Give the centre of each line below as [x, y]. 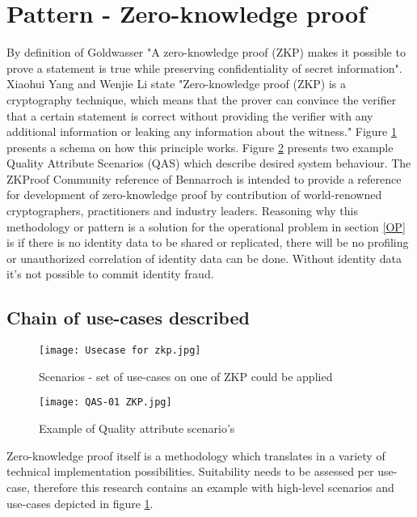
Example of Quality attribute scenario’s [137, 428]
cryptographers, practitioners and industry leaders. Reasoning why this [182, 211]
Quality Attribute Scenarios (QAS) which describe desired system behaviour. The [209, 163]
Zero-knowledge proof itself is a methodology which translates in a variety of [196, 455]
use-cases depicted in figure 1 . [80, 503]
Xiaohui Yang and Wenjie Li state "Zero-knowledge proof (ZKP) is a [177, 84]
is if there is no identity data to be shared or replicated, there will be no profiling [208, 242]
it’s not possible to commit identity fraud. [110, 274]
